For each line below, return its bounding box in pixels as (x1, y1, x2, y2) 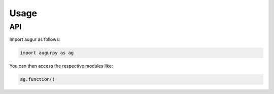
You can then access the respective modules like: (9, 63, 113, 69)
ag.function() (20, 76, 55, 82)
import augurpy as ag (20, 50, 74, 56)
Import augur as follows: (9, 36, 60, 42)
